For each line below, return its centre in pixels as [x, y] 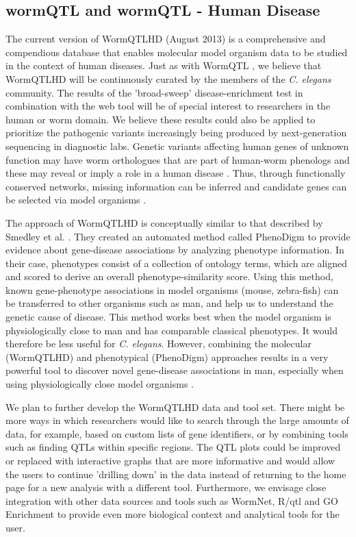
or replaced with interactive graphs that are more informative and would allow [170, 461]
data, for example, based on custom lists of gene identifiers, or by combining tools [177, 433]
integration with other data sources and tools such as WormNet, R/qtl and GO [172, 500]
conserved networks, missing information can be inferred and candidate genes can [176, 186]
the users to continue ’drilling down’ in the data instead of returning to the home [176, 474]
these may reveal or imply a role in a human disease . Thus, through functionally [176, 173]
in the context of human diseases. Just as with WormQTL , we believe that [164, 65]
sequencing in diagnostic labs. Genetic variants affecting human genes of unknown [177, 146]
